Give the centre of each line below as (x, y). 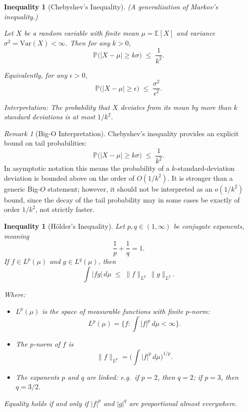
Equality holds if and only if (46, 403)
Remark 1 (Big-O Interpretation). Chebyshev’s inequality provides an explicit (122, 133)
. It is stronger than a (200, 178)
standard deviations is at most (50, 117)
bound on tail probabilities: (46, 143)
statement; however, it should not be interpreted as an (130, 188)
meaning (17, 235)
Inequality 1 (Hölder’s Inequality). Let (65, 226)
